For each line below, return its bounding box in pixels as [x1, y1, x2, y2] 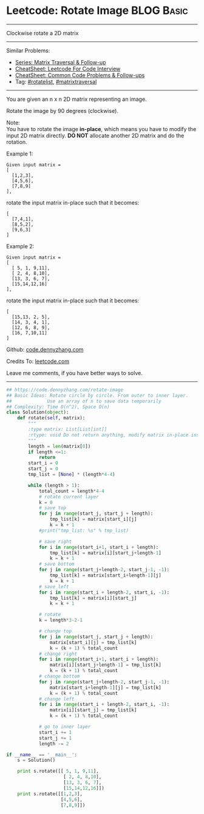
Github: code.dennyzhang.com [6, 345, 84, 353]
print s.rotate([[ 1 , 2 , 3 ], [17, 790, 83, 797]
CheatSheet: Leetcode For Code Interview [15, 65, 121, 72]
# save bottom [38, 561, 75, 568]
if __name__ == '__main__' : [6, 751, 78, 758]
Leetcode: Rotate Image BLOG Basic [6, 4, 188, 18]
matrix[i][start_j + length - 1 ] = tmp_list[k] [49, 662, 162, 668]
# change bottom [38, 673, 80, 680]
